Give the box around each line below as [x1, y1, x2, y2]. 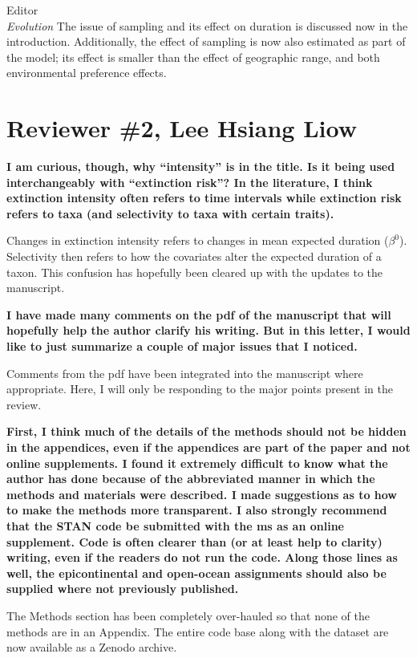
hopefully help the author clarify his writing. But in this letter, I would [6, 322, 411, 339]
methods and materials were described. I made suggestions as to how [6, 485, 398, 502]
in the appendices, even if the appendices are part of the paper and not [6, 439, 411, 455]
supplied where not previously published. [6, 580, 239, 597]
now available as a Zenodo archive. [6, 639, 177, 656]
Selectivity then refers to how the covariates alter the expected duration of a [6, 248, 382, 265]
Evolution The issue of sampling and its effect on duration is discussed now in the [6, 17, 408, 34]
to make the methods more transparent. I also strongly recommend [6, 502, 387, 518]
